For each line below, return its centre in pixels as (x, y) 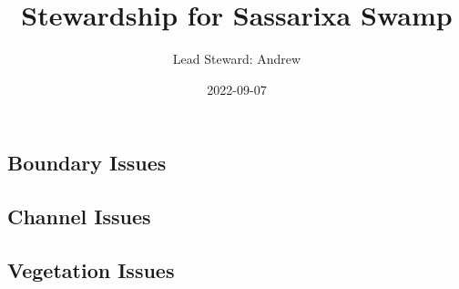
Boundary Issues (87, 163)
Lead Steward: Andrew (237, 59)
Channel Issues (79, 217)
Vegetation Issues (91, 269)
